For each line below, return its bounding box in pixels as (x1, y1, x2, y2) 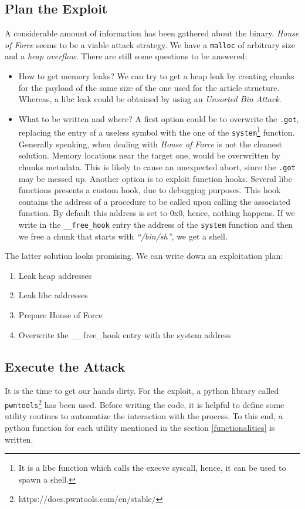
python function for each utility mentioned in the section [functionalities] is (5, 421, 275, 433)
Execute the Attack (5, 357, 126, 375)
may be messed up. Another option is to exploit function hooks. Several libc (18, 172, 292, 184)
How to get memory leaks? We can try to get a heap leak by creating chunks (18, 70, 294, 82)
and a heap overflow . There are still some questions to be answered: (5, 50, 248, 62)
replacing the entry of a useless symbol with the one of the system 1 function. (18, 124, 295, 139)
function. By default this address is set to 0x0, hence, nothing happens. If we (18, 207, 295, 219)
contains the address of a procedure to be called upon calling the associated (18, 195, 291, 207)
